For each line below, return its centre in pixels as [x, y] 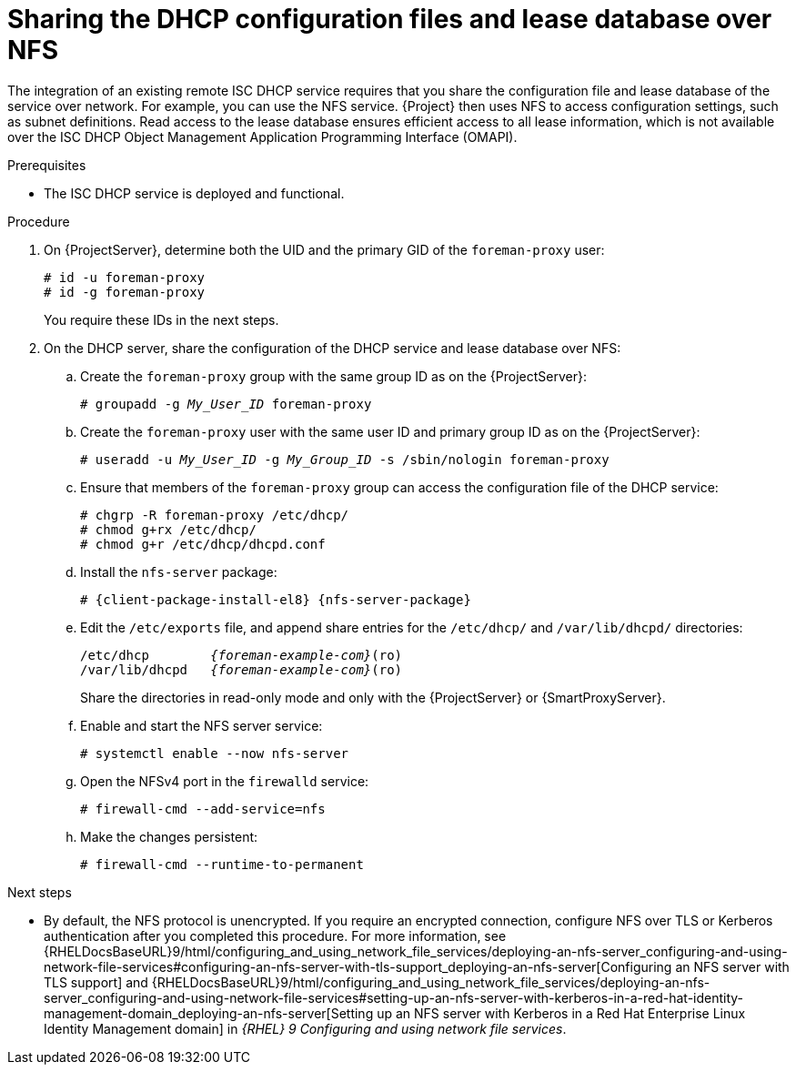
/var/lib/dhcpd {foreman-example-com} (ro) [242, 669]
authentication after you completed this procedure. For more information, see [275, 935]
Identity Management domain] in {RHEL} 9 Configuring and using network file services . [305, 1028]
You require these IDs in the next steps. [161, 319]
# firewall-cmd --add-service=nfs [203, 809]
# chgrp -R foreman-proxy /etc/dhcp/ [215, 515]
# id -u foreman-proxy [125, 277]
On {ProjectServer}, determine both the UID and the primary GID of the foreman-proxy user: [324, 249]
